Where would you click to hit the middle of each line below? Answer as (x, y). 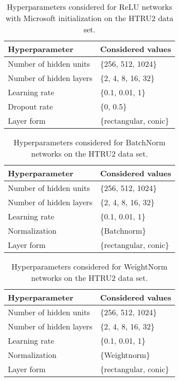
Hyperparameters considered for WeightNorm (89, 266)
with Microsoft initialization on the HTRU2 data (89, 18)
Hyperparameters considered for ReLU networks (89, 7)
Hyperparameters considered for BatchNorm (89, 142)
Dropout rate (30, 106)
